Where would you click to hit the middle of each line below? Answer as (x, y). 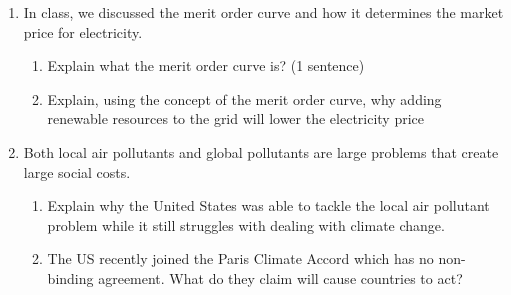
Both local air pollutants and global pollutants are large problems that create (261, 151)
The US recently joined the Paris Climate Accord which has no (240, 258)
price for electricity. (83, 31)
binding (70, 277)
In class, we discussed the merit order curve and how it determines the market (263, 12)
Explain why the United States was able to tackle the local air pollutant (268, 205)
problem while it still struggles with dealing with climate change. (246, 224)
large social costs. (77, 171)
